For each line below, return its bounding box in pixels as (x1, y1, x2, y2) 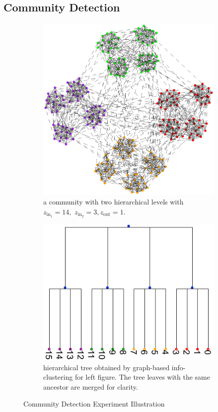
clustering (43, 372, 73, 382)
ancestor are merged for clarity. (43, 381, 138, 392)
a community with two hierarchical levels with (43, 197, 184, 207)
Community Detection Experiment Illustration (23, 398, 165, 409)
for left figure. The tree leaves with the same (74, 372, 210, 382)
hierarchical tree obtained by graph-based (43, 362, 170, 372)
